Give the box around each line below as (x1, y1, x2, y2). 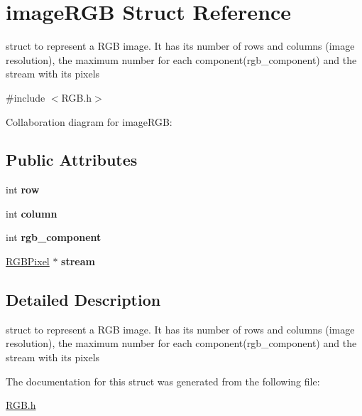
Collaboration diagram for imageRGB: (6, 114, 172, 129)
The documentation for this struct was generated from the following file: (6, 373, 320, 388)
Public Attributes (6, 149, 138, 171)
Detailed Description (6, 289, 161, 311)
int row (6, 182, 40, 197)
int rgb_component (6, 230, 102, 245)
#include (6, 90, 45, 105)
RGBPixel (6, 254, 50, 269)
